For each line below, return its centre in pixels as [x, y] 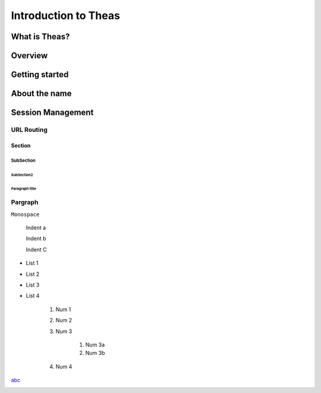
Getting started [40, 75]
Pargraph [25, 202]
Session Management [52, 113]
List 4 [33, 296]
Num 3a [95, 344]
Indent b [36, 238]
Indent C [36, 249]
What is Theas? [40, 37]
